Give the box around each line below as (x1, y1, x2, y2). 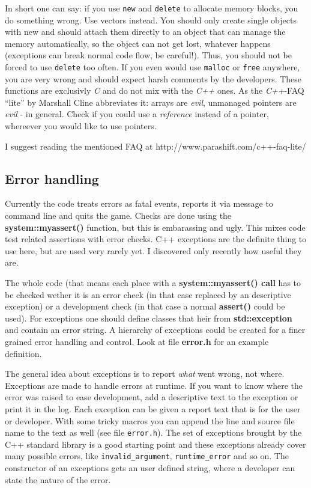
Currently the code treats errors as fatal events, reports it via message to (5, 197, 273, 210)
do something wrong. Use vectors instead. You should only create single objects (5, 13, 297, 26)
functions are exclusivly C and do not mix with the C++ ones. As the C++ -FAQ (5, 84, 304, 97)
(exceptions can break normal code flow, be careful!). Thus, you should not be (5, 49, 292, 61)
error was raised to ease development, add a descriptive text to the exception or (5, 391, 298, 403)
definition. (5, 347, 42, 359)
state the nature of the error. (5, 473, 111, 486)
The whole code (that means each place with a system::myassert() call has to (5, 276, 301, 289)
